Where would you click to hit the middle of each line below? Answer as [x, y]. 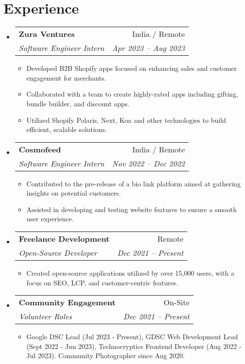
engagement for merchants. [66, 77]
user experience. [50, 219]
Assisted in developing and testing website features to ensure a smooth [131, 209]
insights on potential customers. [73, 193]
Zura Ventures [47, 34]
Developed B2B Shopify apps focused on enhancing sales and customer [132, 68]
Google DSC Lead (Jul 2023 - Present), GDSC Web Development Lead [132, 337]
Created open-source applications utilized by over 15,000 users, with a [130, 273]
